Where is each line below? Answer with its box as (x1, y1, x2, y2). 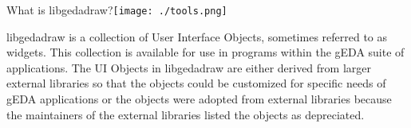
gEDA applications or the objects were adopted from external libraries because (6, 91, 392, 107)
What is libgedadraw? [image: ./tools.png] (6, 2, 227, 17)
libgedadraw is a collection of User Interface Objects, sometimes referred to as (6, 28, 388, 45)
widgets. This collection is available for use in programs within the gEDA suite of (6, 44, 405, 60)
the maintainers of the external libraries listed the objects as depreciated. (6, 106, 365, 122)
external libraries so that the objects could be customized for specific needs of (6, 75, 386, 91)
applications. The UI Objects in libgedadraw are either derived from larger (6, 59, 372, 76)
